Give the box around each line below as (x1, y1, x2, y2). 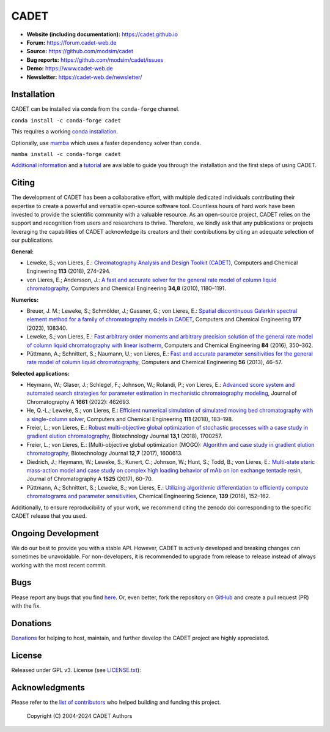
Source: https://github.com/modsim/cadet (26, 48, 134, 55)
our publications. (11, 236, 54, 244)
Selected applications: (11, 370, 70, 377)
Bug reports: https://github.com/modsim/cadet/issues (26, 56, 164, 64)
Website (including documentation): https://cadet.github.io (26, 31, 178, 38)
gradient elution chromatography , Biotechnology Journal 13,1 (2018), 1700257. (26, 432, 222, 440)
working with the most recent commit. (11, 561, 107, 569)
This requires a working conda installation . (11, 128, 119, 135)
